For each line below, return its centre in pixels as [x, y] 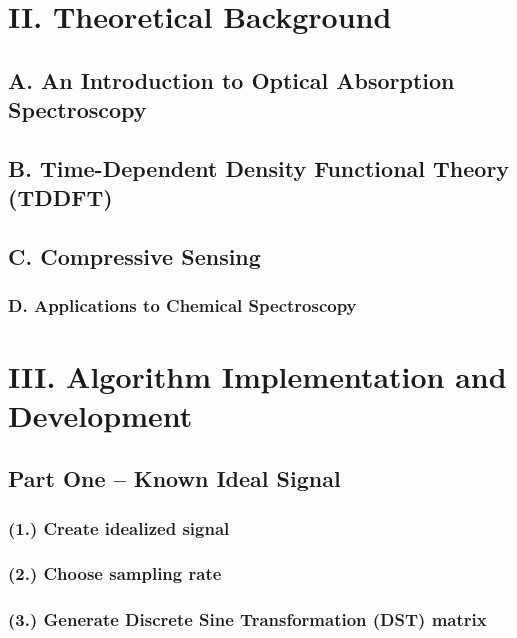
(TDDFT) [60, 197]
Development [100, 414]
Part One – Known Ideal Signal [174, 478]
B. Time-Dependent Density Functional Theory [259, 167]
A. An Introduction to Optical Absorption [231, 79]
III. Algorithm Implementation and [257, 375]
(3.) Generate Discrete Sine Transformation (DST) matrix [247, 619]
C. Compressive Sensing [134, 256]
